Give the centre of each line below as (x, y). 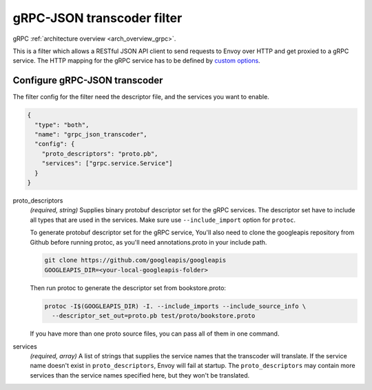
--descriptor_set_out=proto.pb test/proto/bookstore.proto (154, 316)
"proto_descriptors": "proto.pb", (100, 154)
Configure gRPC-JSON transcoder (88, 80)
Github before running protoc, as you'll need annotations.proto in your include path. (148, 242)
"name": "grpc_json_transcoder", (91, 134)
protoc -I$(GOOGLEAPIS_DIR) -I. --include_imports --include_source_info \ (175, 306)
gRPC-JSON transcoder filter (97, 18)
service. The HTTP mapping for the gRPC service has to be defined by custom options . (137, 61)
